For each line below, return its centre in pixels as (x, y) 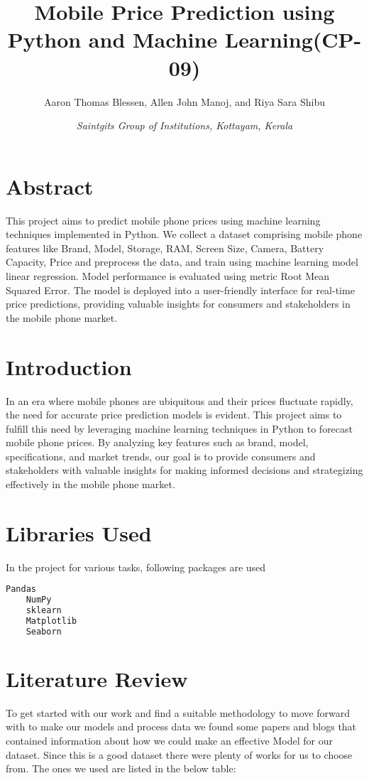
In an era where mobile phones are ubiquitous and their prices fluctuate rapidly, (180, 400)
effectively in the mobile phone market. (90, 484)
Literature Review (97, 678)
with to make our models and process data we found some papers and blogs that (181, 726)
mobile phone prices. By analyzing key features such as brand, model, (157, 442)
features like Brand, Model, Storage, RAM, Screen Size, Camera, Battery (165, 248)
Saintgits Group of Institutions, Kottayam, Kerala (184, 125)
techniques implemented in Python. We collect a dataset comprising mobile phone (184, 234)
